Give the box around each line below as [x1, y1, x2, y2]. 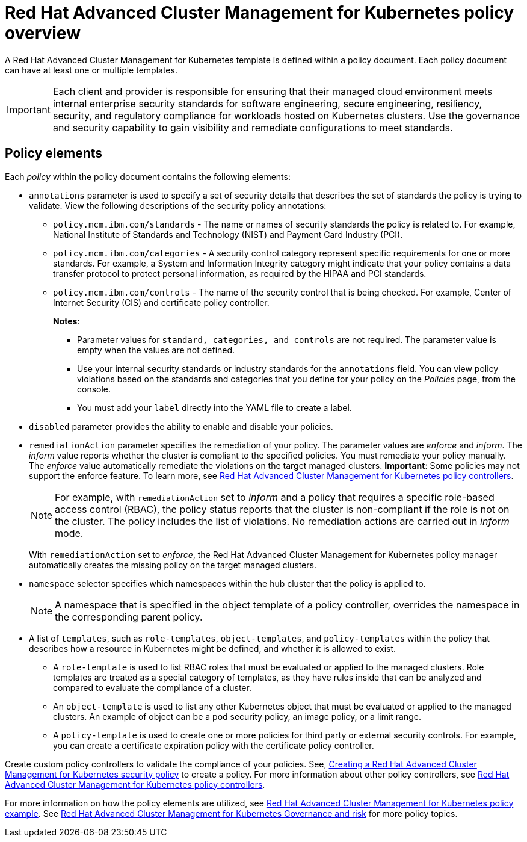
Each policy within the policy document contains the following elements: [5, 171, 291, 182]
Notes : [53, 315, 80, 326]
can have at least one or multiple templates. [5, 64, 177, 75]
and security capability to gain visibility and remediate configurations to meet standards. [52, 121, 453, 134]
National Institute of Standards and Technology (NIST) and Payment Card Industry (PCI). [53, 229, 403, 240]
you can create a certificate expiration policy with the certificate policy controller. [53, 740, 374, 751]
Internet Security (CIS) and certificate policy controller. [53, 297, 270, 308]
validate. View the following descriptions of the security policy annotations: [29, 200, 327, 211]
